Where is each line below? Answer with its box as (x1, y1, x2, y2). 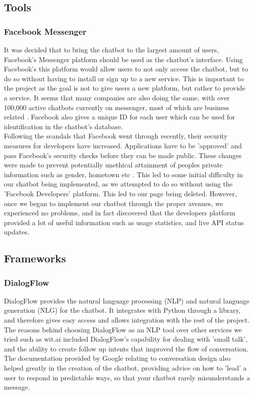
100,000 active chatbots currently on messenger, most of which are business (4, 102, 230, 112)
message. (4, 382, 30, 392)
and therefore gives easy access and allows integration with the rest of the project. (4, 315, 250, 325)
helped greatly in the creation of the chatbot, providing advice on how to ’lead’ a (4, 363, 247, 373)
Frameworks (4, 251, 66, 266)
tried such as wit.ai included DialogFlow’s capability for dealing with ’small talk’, (4, 334, 248, 344)
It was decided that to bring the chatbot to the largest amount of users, (4, 45, 219, 54)
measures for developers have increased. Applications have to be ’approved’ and (4, 140, 242, 150)
